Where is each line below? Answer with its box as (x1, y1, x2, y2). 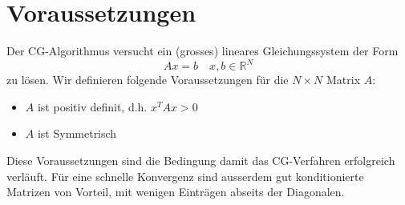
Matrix (326, 71, 361, 88)
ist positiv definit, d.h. (37, 98, 148, 115)
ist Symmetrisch (37, 125, 117, 142)
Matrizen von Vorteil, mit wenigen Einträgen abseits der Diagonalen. (6, 183, 345, 200)
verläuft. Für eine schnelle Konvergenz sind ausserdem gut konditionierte (6, 167, 364, 184)
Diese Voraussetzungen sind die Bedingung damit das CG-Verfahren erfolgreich (6, 152, 395, 168)
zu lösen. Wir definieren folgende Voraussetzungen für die (6, 71, 289, 88)
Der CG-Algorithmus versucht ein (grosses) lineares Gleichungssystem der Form (6, 42, 399, 59)
